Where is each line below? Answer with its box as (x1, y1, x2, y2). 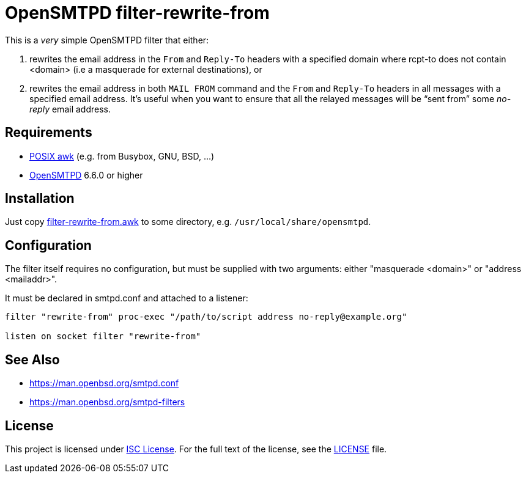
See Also (5, 351, 60, 367)
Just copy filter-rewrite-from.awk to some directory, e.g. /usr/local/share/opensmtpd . (5, 216, 371, 227)
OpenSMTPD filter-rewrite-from (5, 2, 270, 23)
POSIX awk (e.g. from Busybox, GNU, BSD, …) (29, 150, 215, 161)
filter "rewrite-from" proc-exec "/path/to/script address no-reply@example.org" (5, 312, 407, 322)
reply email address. (29, 103, 111, 114)
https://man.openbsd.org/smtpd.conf (29, 378, 179, 389)
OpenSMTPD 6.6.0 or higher (29, 169, 143, 180)
